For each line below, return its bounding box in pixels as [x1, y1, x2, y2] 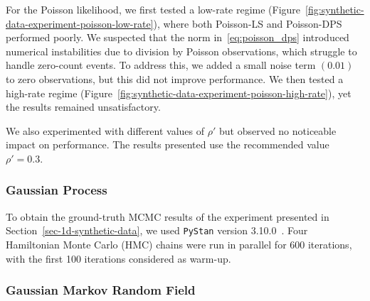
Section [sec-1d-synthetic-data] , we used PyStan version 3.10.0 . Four [6, 223, 308, 238]
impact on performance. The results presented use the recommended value [6, 137, 329, 152]
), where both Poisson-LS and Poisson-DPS [153, 16, 342, 31]
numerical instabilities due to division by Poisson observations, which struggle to [6, 43, 357, 58]
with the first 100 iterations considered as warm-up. [6, 251, 231, 266]
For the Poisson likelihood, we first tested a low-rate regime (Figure [6, 2, 301, 16]
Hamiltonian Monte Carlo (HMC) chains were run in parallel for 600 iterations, [6, 237, 352, 251]
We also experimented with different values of [6, 123, 205, 138]
